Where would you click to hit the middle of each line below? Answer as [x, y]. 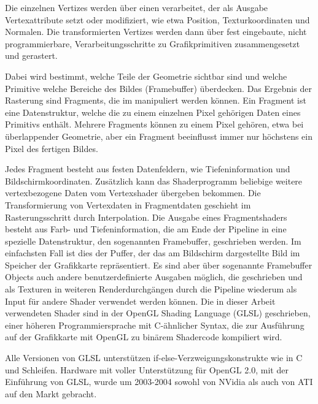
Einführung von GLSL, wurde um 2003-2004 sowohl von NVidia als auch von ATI [159, 382]
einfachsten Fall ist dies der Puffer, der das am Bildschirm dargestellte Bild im [153, 253]
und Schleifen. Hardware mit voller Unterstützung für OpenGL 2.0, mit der [147, 369]
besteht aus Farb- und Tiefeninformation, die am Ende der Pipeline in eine [146, 229]
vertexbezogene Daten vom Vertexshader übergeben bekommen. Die [133, 193]
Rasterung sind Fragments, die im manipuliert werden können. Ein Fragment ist [156, 100]
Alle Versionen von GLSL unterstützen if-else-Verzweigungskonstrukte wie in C [154, 358]
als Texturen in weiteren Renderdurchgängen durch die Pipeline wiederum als [151, 289]
